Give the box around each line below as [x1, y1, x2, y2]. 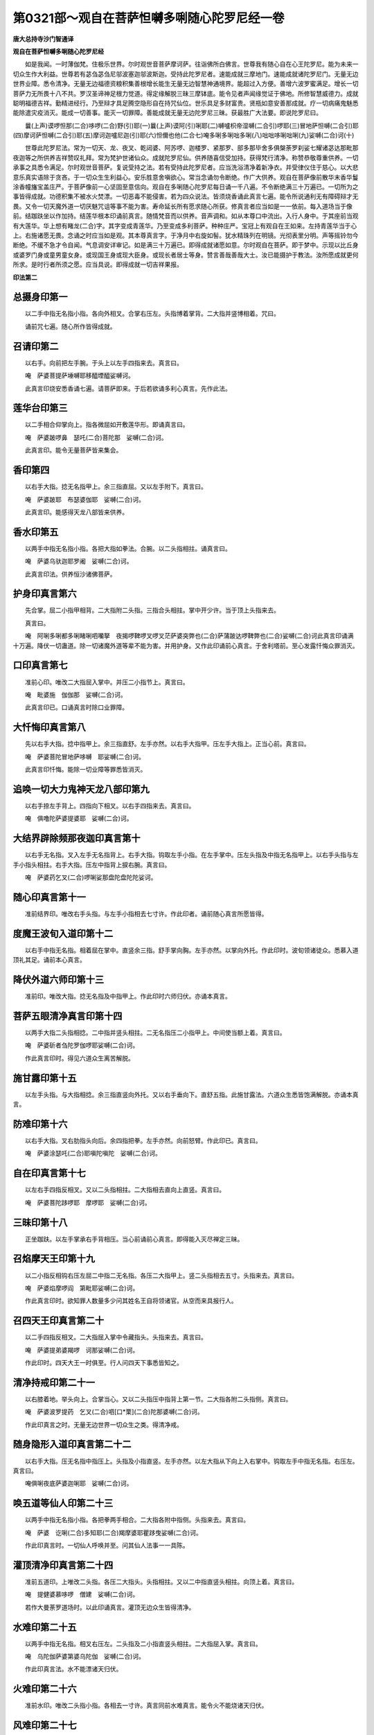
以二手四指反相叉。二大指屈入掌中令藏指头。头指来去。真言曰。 [24, 1333, 207, 1342]
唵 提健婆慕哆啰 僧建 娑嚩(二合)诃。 [24, 1590, 139, 1599]
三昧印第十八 [12, 1217, 68, 1228]
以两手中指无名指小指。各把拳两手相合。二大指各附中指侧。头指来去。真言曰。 [24, 1516, 249, 1524]
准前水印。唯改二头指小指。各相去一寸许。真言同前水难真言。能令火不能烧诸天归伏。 [24, 1701, 268, 1710]
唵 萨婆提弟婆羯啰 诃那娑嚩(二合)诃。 [24, 1346, 139, 1354]
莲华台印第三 [12, 403, 68, 414]
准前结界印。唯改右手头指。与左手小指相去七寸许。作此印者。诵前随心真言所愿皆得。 [24, 909, 268, 917]
